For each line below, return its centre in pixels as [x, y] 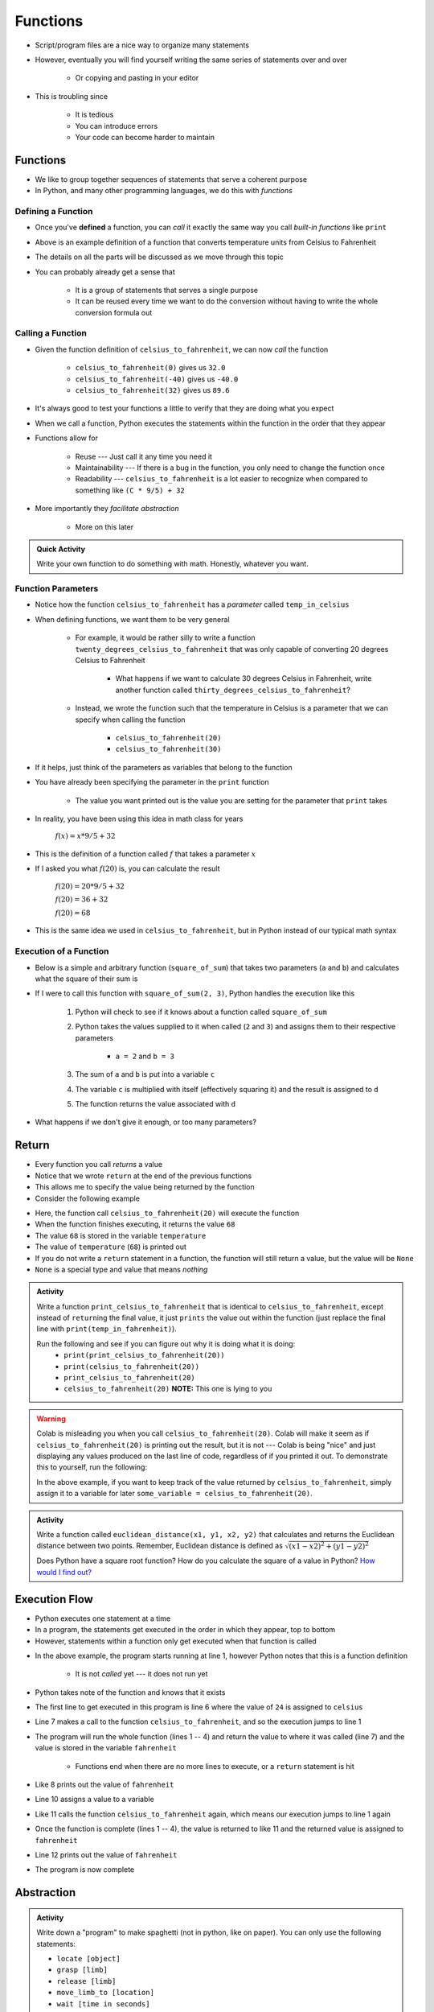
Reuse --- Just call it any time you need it [144, 456]
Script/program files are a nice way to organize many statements [142, 45]
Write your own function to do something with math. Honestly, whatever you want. [172, 564]
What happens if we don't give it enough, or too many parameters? [146, 1122]
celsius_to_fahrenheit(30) [168, 749]
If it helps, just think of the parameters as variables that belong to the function [164, 767]
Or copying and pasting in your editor [137, 78]
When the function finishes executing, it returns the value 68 [135, 1224]
